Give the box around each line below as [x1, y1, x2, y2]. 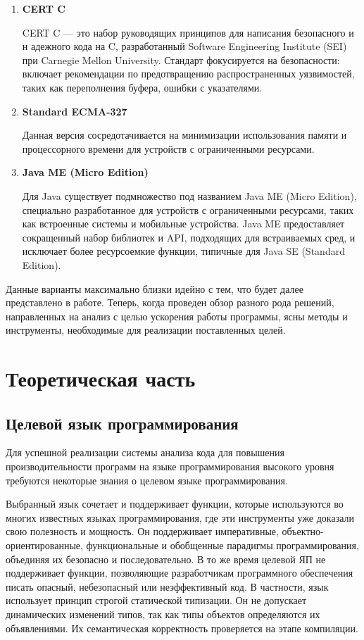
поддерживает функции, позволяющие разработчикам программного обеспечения [6, 565, 353, 580]
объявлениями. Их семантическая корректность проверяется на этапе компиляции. [6, 620, 358, 635]
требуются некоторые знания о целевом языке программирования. [6, 472, 288, 487]
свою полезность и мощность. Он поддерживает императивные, [6, 524, 279, 539]
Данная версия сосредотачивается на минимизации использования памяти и [22, 127, 347, 142]
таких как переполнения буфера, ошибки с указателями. [22, 80, 263, 94]
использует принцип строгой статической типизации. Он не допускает [6, 593, 307, 608]
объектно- [282, 524, 324, 539]
